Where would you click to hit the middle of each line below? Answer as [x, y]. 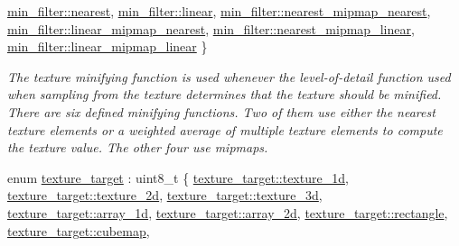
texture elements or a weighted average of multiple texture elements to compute [225, 129]
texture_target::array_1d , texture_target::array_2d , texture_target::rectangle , [228, 212]
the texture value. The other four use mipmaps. [138, 147]
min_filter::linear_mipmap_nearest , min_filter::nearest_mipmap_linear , [211, 28]
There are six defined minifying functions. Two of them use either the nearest [221, 111]
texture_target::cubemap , [79, 230]
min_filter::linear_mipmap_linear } [108, 46]
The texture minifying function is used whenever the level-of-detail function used [229, 76]
